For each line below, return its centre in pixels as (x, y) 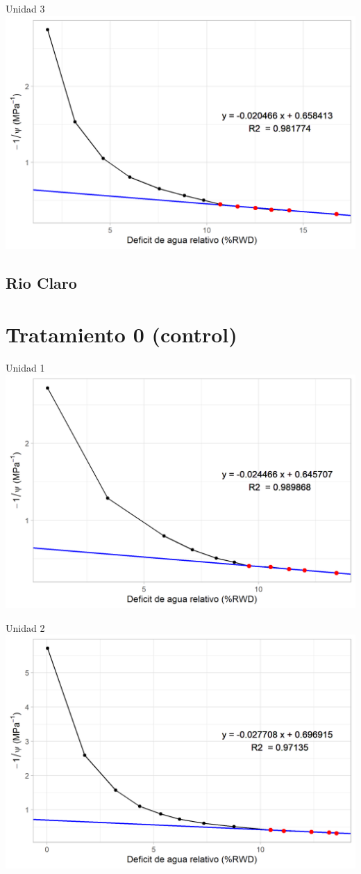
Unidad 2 (25, 627)
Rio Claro (41, 283)
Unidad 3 (25, 8)
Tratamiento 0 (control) (121, 334)
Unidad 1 (25, 367)
